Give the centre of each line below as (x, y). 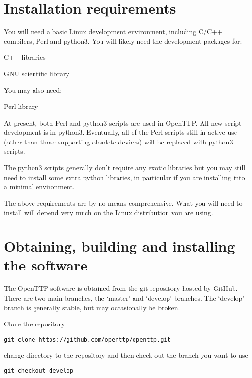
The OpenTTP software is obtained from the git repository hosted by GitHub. (121, 288)
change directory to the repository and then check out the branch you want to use (126, 355)
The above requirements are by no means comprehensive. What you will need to (123, 203)
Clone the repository (34, 324)
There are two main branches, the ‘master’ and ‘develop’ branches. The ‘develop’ (124, 297)
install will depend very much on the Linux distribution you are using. (109, 212)
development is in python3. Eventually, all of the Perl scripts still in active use (120, 132)
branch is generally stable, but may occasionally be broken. (92, 307)
